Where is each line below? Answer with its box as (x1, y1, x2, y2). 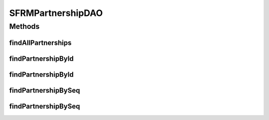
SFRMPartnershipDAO (9, 7, 103, 18)
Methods (9, 22, 40, 31)
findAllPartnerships (9, 38, 72, 47)
